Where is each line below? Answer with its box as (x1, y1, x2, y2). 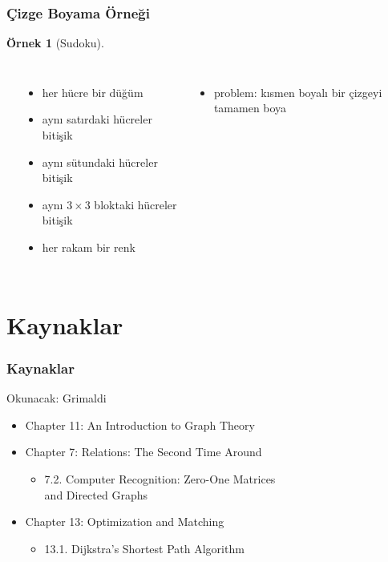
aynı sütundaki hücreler (42, 153, 158, 170)
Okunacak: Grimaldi (6, 390, 107, 406)
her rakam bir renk (42, 238, 135, 255)
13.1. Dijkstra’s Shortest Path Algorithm (44, 540, 245, 556)
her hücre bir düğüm (42, 83, 143, 100)
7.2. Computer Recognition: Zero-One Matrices (44, 470, 276, 487)
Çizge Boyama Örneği (6, 2, 150, 22)
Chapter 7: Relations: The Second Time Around (25, 443, 262, 460)
